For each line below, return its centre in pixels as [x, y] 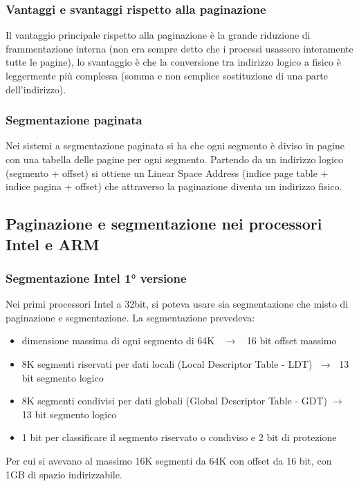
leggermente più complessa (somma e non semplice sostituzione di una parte [167, 75]
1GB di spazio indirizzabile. [64, 474]
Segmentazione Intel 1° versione [96, 278]
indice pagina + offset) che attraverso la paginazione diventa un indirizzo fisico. [174, 186]
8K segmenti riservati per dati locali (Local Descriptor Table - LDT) [167, 363]
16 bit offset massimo [292, 340]
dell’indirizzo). [36, 89]
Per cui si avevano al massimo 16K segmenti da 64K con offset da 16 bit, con [169, 460]
